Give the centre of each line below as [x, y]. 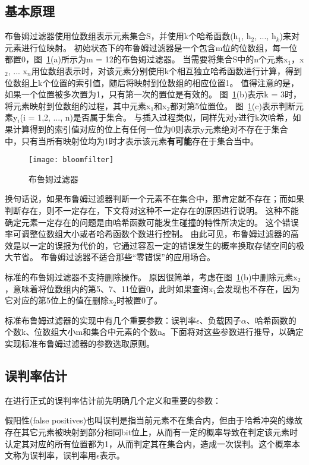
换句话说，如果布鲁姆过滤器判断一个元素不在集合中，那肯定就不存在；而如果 [154, 199]
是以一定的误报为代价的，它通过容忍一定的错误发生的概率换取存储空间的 [154, 245]
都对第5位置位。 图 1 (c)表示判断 [233, 105]
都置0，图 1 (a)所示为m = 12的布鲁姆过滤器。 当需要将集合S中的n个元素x [146, 59]
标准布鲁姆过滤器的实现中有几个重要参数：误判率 [100, 320]
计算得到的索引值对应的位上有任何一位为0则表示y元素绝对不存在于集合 [150, 129]
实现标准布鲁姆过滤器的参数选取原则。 [80, 343]
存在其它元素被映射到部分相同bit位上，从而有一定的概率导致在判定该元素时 [152, 431]
